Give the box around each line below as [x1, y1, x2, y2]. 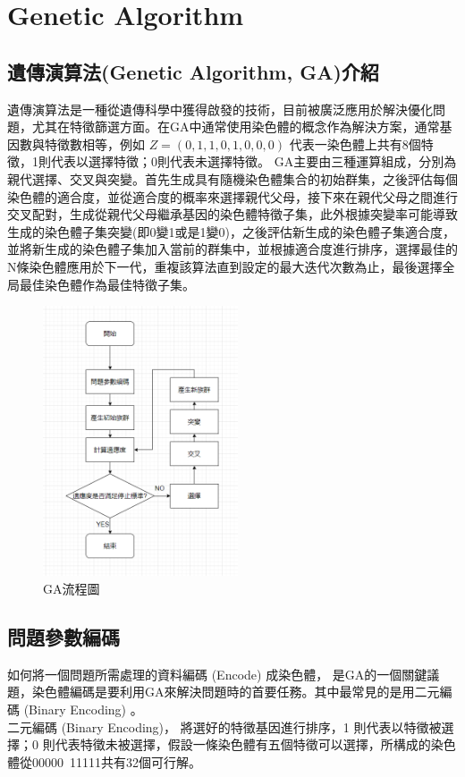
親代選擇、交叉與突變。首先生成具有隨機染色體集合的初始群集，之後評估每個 [7, 169, 458, 188]
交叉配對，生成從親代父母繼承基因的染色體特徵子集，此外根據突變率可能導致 [7, 205, 458, 224]
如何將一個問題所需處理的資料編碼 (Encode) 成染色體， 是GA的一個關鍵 [7, 664, 427, 683]
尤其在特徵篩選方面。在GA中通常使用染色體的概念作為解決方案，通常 [31, 117, 440, 136]
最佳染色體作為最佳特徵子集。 [19, 274, 195, 293]
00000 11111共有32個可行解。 [31, 752, 201, 771]
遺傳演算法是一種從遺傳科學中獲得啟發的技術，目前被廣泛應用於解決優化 [7, 99, 433, 118]
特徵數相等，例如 [44, 134, 145, 153]
